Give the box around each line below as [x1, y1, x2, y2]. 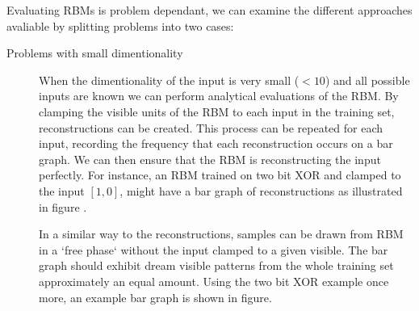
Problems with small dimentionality [6, 44, 183, 61]
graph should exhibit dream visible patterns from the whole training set [39, 257, 394, 274]
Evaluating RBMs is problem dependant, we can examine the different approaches [6, 2, 413, 18]
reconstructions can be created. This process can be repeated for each [39, 119, 383, 136]
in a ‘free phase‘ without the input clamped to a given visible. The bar [39, 241, 388, 258]
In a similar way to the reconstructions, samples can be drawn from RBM [39, 225, 404, 242]
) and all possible [325, 71, 410, 88]
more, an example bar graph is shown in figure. [39, 288, 272, 305]
